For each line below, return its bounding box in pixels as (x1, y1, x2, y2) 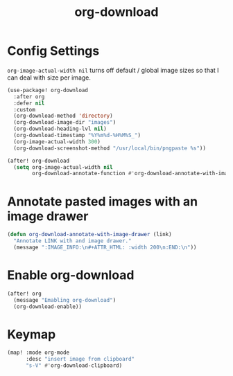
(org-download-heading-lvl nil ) (13, 125, 107, 132)
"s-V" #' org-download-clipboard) (25, 362, 123, 369)
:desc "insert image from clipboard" (25, 356, 135, 363)
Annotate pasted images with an (7, 193, 198, 209)
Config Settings (7, 43, 100, 59)
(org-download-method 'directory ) (13, 112, 113, 120)
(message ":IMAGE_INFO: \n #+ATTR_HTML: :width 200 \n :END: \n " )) (13, 244, 197, 251)
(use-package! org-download (7, 87, 89, 93)
